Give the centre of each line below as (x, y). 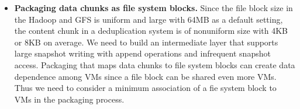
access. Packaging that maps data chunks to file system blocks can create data (155, 64)
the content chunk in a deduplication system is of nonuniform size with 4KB (151, 31)
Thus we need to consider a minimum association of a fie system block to (145, 88)
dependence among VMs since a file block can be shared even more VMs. (145, 76)
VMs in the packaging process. (69, 99)
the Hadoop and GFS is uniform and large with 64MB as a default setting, (149, 19)
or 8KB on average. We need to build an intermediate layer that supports (146, 42)
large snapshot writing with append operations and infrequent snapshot (142, 53)
